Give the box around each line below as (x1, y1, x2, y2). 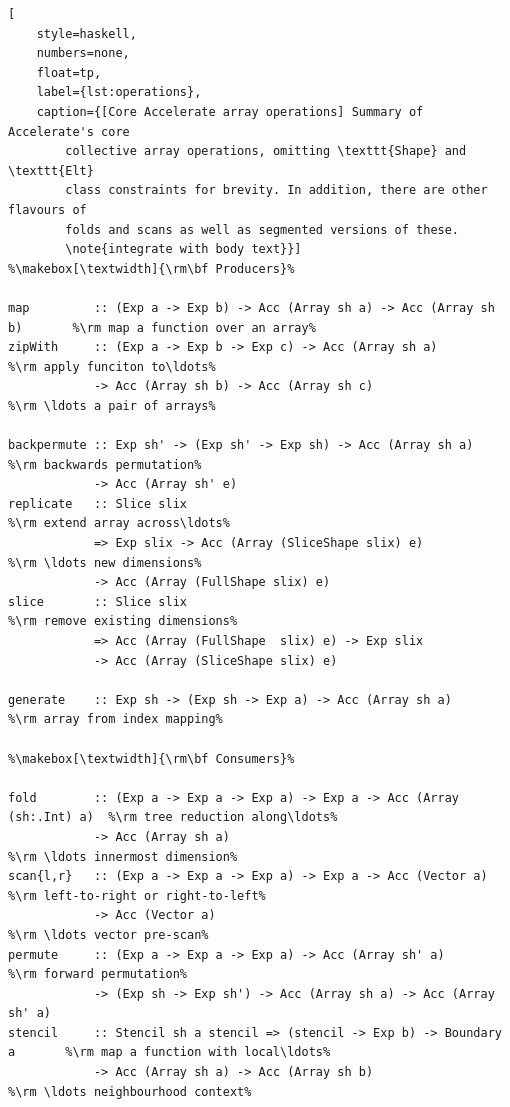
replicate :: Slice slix (8, 496, 187, 511)
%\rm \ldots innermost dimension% (8, 849, 238, 864)
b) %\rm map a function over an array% (8, 320, 316, 335)
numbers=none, (36, 46, 130, 61)
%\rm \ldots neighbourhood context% (8, 1084, 252, 1099)
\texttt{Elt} (8, 163, 94, 178)
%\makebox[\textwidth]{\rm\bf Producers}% (8, 261, 295, 276)
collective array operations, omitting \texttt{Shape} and (65, 144, 467, 159)
